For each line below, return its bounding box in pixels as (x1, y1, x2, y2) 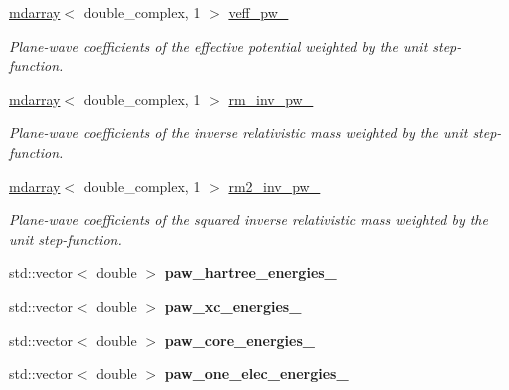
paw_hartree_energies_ (164, 262, 337, 283)
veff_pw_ (228, 2, 289, 22)
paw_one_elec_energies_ (164, 363, 349, 384)
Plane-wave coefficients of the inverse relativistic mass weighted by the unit (9, 122, 468, 143)
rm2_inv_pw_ (228, 175, 321, 196)
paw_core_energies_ (164, 329, 315, 350)
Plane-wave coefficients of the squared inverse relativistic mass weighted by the (9, 209, 488, 230)
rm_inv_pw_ (228, 88, 314, 109)
